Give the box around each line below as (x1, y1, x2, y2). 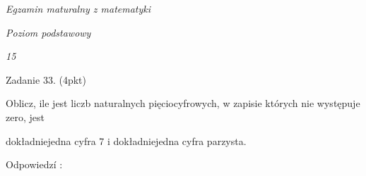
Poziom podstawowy (6, 25, 91, 39)
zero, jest (6, 109, 45, 124)
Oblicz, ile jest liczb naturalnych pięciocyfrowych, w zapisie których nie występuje (6, 96, 360, 111)
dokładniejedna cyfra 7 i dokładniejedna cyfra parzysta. (6, 133, 247, 148)
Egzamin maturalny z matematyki (6, 1, 151, 15)
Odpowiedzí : (6, 157, 63, 172)
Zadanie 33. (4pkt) (6, 72, 86, 87)
